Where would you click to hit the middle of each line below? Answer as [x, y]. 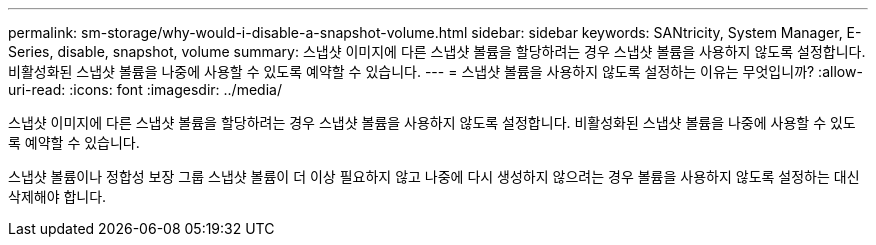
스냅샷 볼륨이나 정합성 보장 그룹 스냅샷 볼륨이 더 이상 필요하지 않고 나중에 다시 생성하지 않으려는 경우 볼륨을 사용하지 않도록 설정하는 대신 [434, 176]
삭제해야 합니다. [57, 196]
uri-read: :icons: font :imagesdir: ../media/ [145, 89]
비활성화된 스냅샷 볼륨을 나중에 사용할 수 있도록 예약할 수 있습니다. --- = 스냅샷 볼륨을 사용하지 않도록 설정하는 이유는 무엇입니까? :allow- [435, 71]
